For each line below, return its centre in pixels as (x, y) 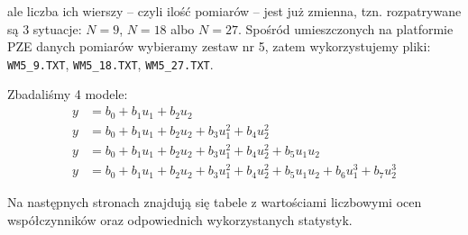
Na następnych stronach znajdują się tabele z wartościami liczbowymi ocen (215, 202)
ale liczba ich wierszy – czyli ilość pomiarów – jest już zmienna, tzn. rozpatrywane (234, 11)
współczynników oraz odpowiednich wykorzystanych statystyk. (180, 219)
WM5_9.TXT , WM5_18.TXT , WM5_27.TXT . (110, 63)
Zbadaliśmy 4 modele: (68, 94)
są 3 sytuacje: (45, 28)
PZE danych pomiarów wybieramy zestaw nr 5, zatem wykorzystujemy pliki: (219, 46)
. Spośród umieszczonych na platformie (345, 28)
